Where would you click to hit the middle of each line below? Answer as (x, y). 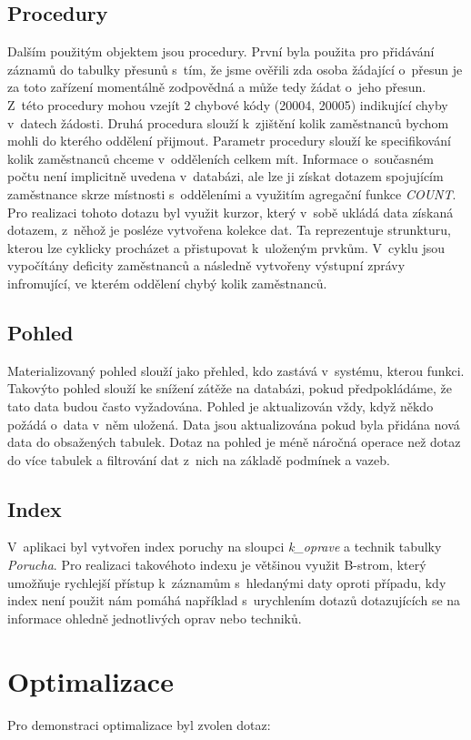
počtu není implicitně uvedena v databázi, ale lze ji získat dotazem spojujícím (225, 176)
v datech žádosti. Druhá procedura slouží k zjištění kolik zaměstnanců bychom (228, 122)
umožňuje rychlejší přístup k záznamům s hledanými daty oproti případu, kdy (227, 582)
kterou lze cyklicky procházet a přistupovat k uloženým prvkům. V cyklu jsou (226, 247)
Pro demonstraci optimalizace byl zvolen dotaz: (139, 724)
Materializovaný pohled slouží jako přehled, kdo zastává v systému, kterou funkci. (236, 370)
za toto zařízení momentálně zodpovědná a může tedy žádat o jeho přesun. (217, 87)
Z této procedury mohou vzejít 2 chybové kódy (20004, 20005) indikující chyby (228, 104)
